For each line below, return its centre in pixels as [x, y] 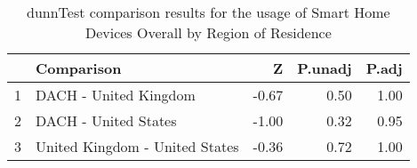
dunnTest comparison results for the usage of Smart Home [208, 12]
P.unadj [325, 68]
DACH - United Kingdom [116, 95]
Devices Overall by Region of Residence [208, 32]
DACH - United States [106, 120]
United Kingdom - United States [137, 146]
